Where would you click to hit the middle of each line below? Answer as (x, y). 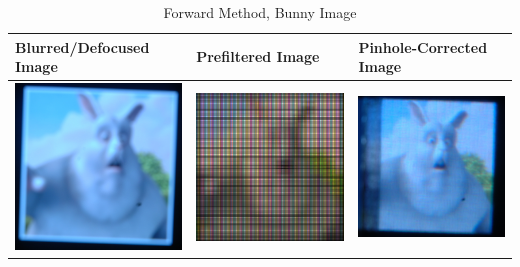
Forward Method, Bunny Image (260, 12)
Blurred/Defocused (82, 46)
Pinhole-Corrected (423, 46)
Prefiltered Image (258, 56)
